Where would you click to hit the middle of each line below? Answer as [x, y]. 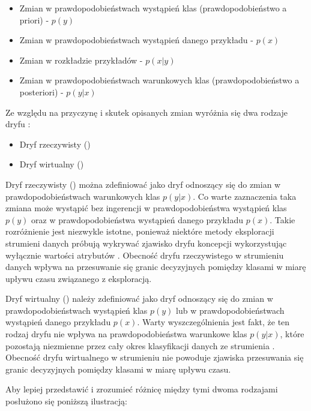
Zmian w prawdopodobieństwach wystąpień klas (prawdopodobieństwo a [153, 8]
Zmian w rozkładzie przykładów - [81, 60]
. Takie [282, 219]
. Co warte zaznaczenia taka [245, 196]
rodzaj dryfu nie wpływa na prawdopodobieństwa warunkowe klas [126, 334]
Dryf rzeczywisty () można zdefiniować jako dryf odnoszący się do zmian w [143, 184]
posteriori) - [41, 91]
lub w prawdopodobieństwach [230, 310]
